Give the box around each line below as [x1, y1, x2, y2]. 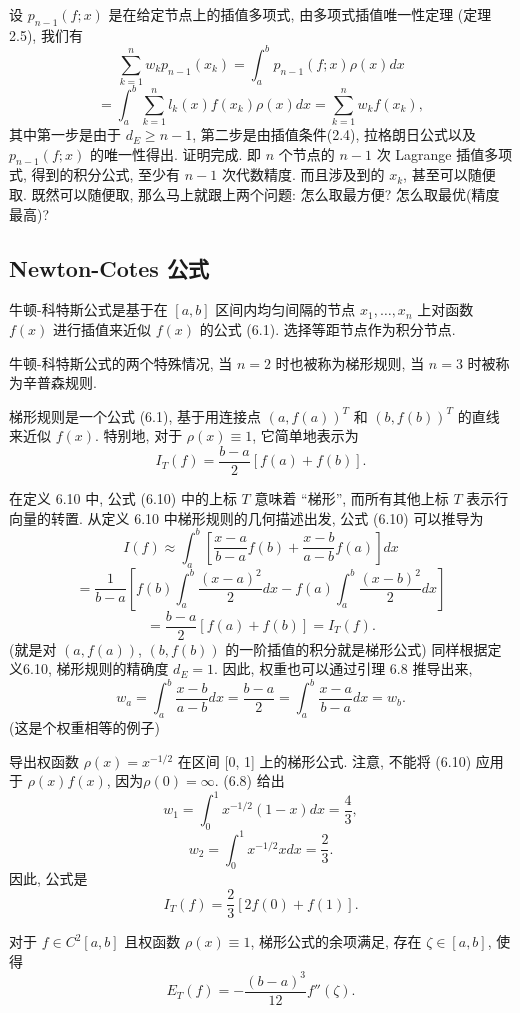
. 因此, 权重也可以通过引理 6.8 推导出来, [214, 658, 473, 679]
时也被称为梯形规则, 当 [275, 352, 425, 373]
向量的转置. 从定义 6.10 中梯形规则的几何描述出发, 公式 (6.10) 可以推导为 [9, 507, 484, 528]
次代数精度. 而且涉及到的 [221, 164, 385, 185]
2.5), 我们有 [9, 24, 83, 45]
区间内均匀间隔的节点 [215, 299, 356, 320]
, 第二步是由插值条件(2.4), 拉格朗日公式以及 [192, 124, 477, 145]
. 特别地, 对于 [95, 425, 183, 446]
